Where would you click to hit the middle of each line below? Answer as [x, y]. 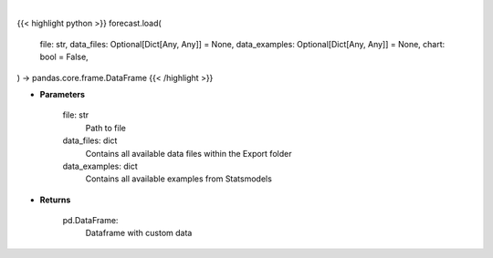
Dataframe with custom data [139, 233]
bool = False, [64, 57]
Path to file [106, 128]
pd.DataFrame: [90, 221]
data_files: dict [90, 140]
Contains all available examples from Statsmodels [179, 179]
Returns [55, 200]
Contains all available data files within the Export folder [189, 153]
